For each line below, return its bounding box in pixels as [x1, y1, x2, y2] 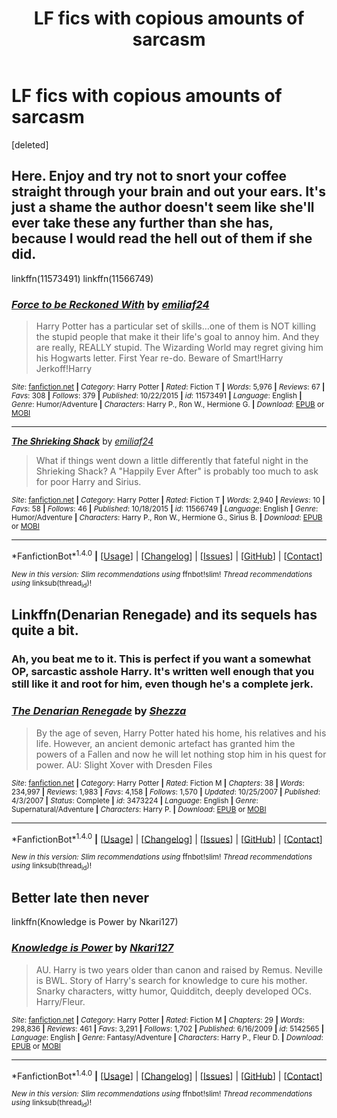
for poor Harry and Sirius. [35, 476, 142, 488]
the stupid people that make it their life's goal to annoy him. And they [35, 331, 320, 343]
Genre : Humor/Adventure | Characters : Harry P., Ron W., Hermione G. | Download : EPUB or [11, 400, 325, 410]
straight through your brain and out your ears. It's [11, 183, 326, 201]
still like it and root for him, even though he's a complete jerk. [11, 677, 314, 691]
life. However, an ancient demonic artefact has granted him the [35, 737, 296, 749]
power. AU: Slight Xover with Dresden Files [35, 758, 213, 771]
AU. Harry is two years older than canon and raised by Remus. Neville [35, 963, 323, 976]
